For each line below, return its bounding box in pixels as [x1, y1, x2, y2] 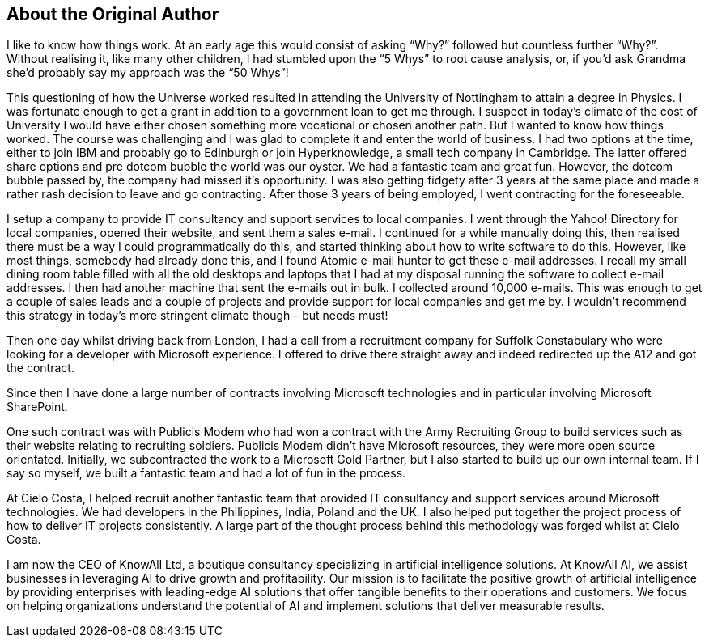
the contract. [6, 361, 74, 375]
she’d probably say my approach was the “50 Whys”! [6, 66, 289, 80]
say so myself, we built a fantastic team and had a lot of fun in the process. [6, 466, 406, 481]
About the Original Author [6, 4, 219, 24]
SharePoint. [6, 400, 68, 414]
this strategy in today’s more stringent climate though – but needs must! [6, 308, 388, 323]
